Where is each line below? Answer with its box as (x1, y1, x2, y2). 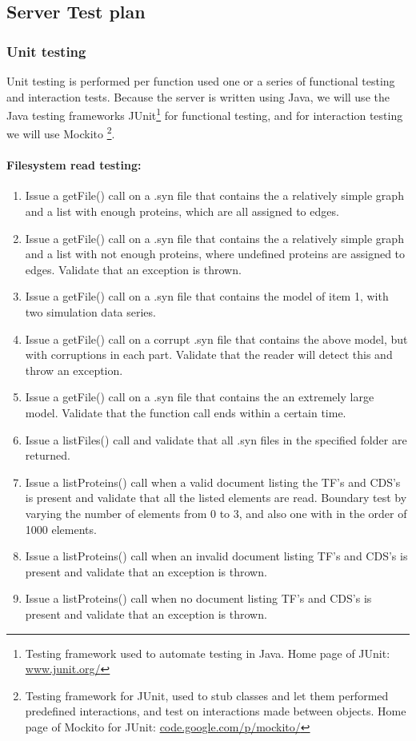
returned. (25, 447, 70, 464)
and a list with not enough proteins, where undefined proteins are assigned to (25, 245, 406, 262)
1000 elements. (25, 520, 97, 537)
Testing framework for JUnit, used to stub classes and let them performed (25, 687, 389, 703)
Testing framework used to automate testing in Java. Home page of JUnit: (25, 644, 390, 661)
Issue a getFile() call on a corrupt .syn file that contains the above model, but (25, 330, 408, 347)
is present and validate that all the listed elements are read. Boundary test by (25, 489, 407, 506)
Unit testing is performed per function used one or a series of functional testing (6, 73, 395, 89)
